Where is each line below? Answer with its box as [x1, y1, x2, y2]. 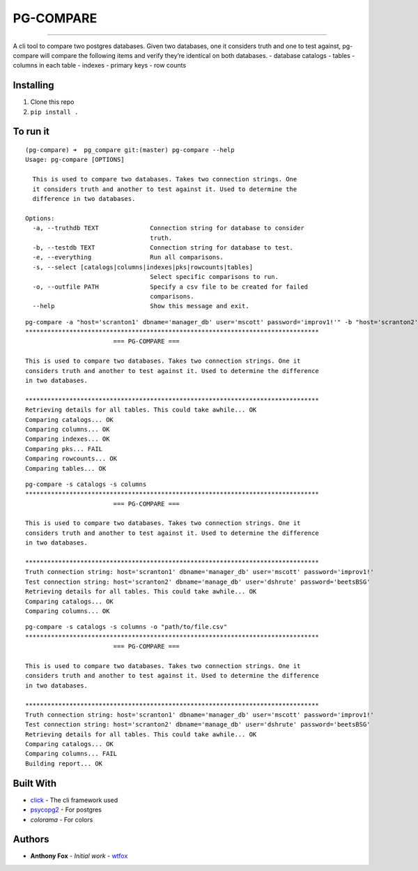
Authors [13, 833, 49, 845]
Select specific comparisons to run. [150, 273, 279, 281]
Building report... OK [25, 759, 103, 767]
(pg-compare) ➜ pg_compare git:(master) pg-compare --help [25, 146, 235, 154]
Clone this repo [30, 98, 75, 106]
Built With [13, 778, 57, 789]
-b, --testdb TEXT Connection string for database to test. [32, 243, 294, 251]
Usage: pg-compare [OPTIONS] [25, 156, 125, 164]
